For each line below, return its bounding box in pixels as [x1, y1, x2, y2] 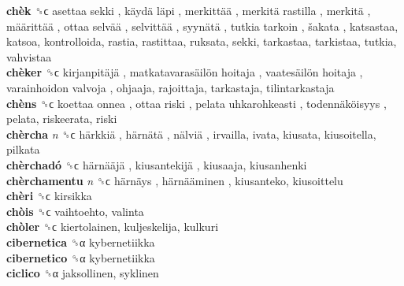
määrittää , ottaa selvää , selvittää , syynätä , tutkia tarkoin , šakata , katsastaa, [6, 17, 398, 34]
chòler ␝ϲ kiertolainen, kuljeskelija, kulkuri [6, 218, 219, 235]
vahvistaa [6, 48, 52, 65]
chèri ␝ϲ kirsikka [6, 188, 92, 204]
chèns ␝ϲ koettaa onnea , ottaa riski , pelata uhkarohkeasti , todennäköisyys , [6, 95, 387, 111]
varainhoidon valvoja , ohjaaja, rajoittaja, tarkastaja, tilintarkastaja [6, 79, 335, 95]
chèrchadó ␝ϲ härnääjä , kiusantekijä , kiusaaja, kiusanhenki [6, 156, 307, 173]
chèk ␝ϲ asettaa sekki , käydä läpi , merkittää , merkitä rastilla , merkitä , [6, 2, 371, 18]
